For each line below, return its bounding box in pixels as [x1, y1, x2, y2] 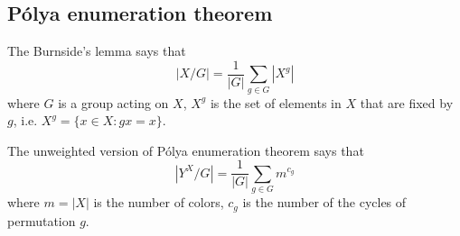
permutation [7, 211, 76, 230]
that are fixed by [360, 93, 454, 112]
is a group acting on [58, 93, 169, 112]
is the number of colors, [93, 193, 224, 212]
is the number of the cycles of [242, 193, 407, 212]
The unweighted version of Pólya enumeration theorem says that [7, 141, 364, 159]
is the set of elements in [210, 93, 342, 112]
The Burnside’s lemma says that [7, 41, 186, 60]
